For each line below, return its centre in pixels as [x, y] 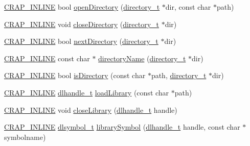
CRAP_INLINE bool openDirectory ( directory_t [82, 7]
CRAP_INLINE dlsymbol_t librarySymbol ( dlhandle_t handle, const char [122, 127]
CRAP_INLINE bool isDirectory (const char [75, 75]
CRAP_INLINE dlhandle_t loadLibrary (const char [87, 92]
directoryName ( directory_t [142, 58]
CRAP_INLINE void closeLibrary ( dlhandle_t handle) [91, 110]
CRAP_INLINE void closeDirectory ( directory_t [82, 24]
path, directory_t [179, 75]
